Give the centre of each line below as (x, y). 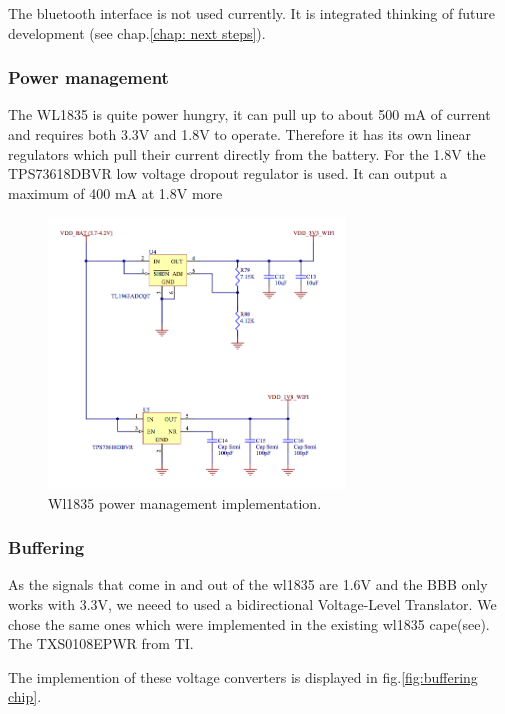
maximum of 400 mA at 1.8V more (115, 192)
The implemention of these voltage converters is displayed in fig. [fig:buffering (243, 676)
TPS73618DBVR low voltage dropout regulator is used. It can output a (227, 173)
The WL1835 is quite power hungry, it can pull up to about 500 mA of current (249, 114)
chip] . (25, 696)
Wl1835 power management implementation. (185, 502)
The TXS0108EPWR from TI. (101, 643)
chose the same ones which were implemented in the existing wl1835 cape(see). (249, 623)
